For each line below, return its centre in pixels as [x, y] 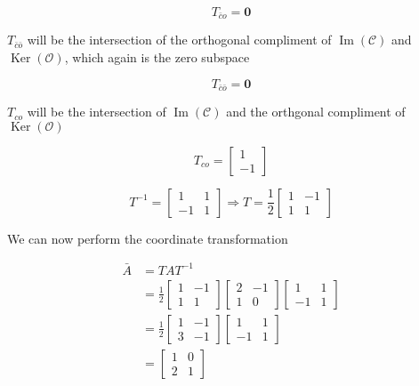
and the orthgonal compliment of [316, 112]
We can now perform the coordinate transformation [148, 238]
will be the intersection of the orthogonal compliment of [179, 40]
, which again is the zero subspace [157, 57]
